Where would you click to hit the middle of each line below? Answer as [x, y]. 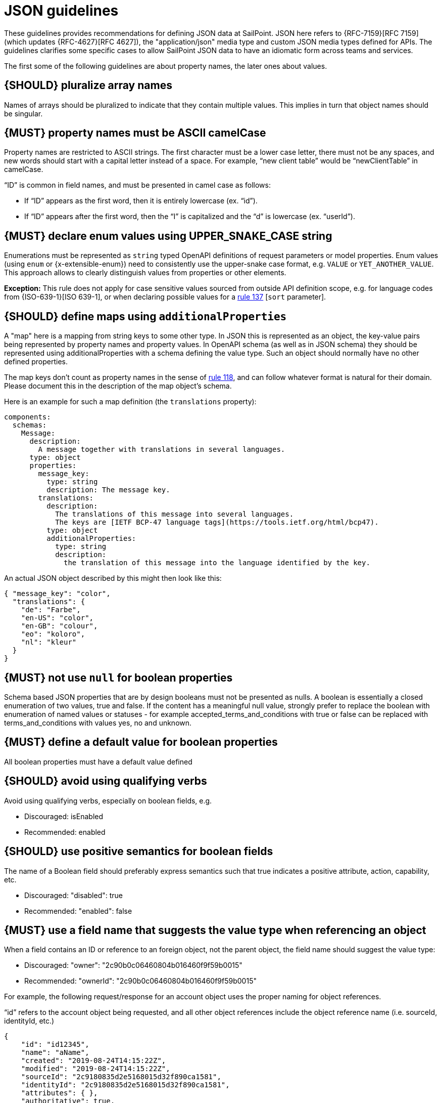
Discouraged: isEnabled [64, 816]
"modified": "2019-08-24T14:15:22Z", [95, 1069]
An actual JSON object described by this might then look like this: [113, 578]
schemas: [30, 425]
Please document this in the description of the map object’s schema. [118, 386]
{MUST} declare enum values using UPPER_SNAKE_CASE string [168, 236]
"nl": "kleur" [49, 642]
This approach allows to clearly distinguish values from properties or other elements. [145, 273]
